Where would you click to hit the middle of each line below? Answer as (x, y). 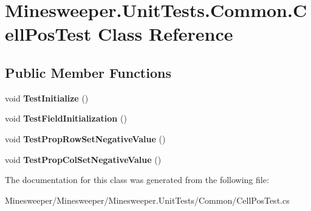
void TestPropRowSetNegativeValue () (85, 138)
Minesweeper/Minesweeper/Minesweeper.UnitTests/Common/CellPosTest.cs (147, 200)
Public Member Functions (88, 72)
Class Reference (165, 34)
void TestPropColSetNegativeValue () (83, 159)
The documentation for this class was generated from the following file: (137, 180)
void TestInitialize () (47, 98)
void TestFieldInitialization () (66, 118)
